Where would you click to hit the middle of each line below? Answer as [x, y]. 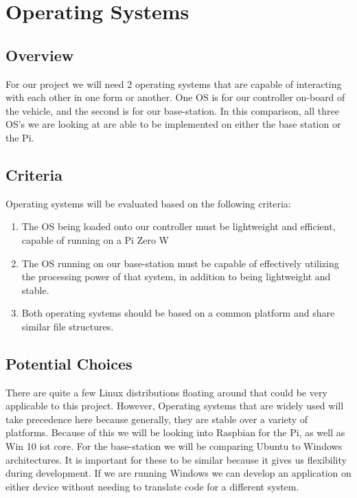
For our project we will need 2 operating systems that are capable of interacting [174, 83]
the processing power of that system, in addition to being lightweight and [176, 276]
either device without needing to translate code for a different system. [152, 486]
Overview [40, 55]
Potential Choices [69, 363]
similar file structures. [68, 326]
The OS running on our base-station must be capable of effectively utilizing [180, 263]
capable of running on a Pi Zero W [95, 239]
